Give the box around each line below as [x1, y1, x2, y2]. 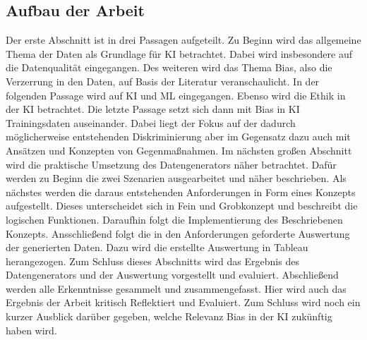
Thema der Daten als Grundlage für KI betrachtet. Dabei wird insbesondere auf [6, 46, 352, 61]
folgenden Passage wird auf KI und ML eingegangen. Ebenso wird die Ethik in [6, 87, 346, 102]
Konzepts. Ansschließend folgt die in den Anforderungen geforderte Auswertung [6, 226, 350, 241]
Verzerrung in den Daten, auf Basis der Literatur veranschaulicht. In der [6, 73, 320, 88]
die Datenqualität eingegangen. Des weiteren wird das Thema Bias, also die [6, 60, 332, 75]
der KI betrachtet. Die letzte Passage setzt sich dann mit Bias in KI [6, 102, 300, 116]
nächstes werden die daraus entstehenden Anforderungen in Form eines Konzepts [6, 184, 356, 199]
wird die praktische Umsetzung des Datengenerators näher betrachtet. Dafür [6, 157, 337, 171]
